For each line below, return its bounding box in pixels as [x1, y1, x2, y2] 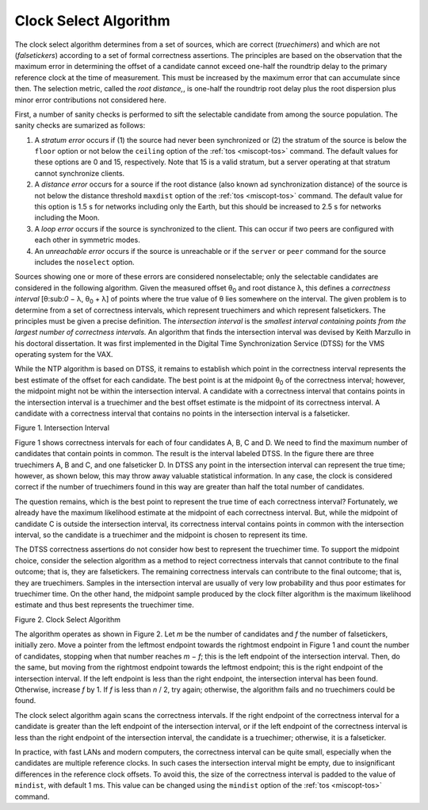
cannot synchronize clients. [34, 168, 125, 178]
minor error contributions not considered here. [14, 95, 166, 105]
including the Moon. [34, 213, 100, 222]
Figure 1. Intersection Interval [14, 423, 110, 432]
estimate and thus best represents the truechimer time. [14, 600, 194, 610]
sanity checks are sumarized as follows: [14, 121, 146, 130]
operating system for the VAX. [14, 350, 113, 359]
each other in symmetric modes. [34, 235, 140, 245]
